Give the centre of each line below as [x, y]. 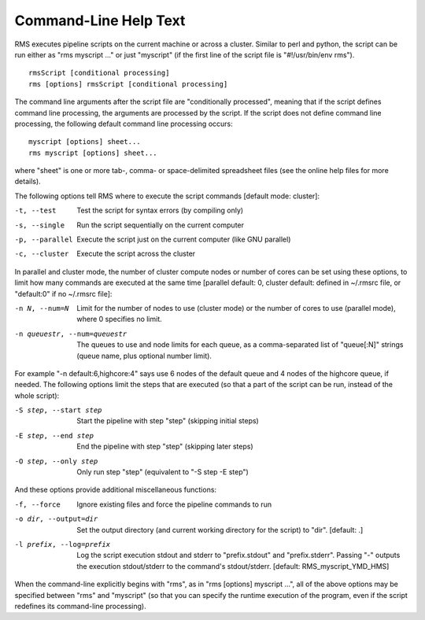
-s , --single [40, 225]
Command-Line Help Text [100, 20]
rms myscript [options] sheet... [93, 153]
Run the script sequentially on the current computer [160, 225]
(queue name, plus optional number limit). [144, 356]
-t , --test [35, 211]
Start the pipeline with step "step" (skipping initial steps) [168, 421]
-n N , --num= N [42, 308]
